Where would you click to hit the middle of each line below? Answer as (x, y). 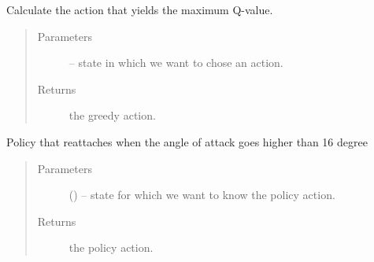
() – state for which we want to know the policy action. (202, 195)
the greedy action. (112, 115)
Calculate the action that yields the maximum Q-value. (140, 9)
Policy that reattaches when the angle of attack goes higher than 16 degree (187, 141)
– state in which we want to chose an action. (176, 63)
